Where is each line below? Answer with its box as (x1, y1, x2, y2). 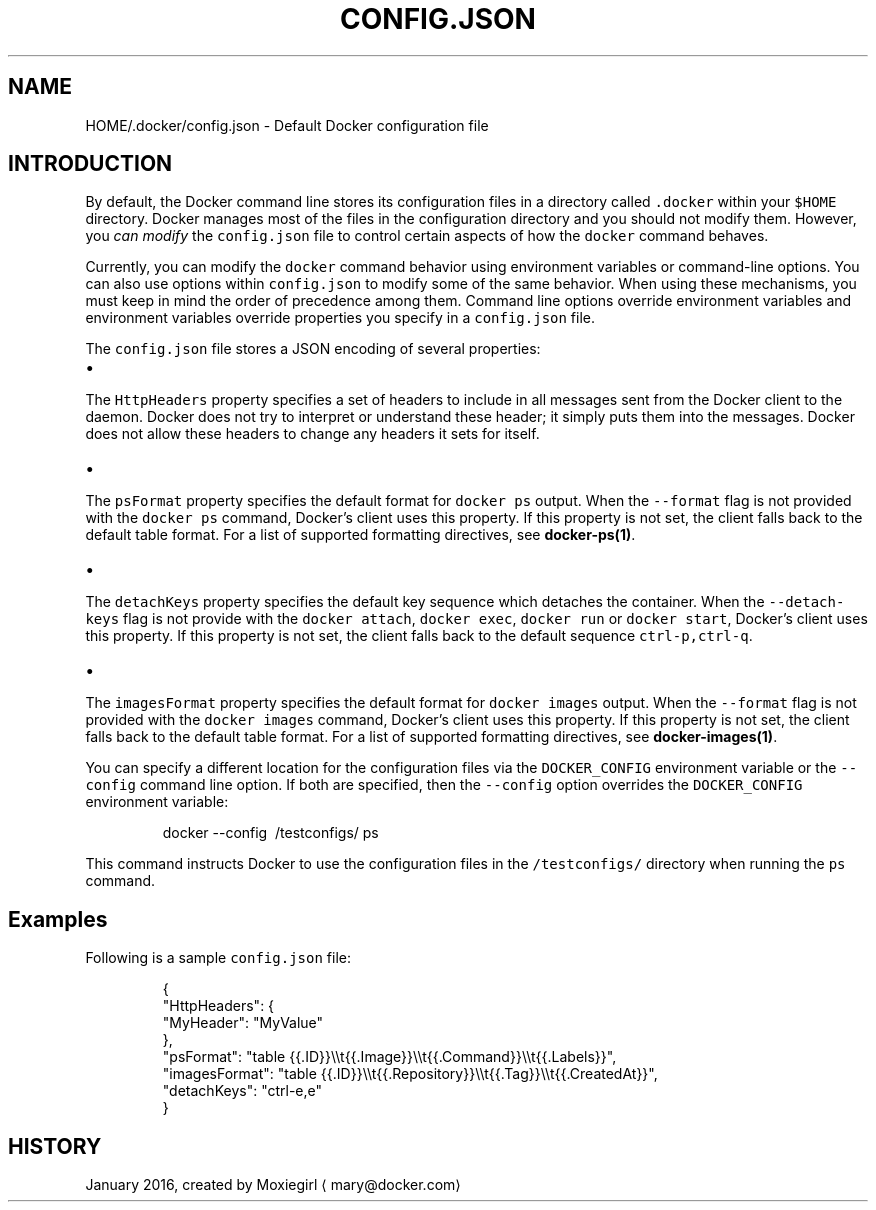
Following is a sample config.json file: (85, 949, 351, 967)
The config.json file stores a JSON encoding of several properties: (85, 340, 541, 358)
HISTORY (8, 1133, 102, 1159)
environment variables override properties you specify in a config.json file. (85, 309, 596, 327)
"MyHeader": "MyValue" (162, 1014, 324, 1032)
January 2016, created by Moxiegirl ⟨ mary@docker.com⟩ (85, 1176, 461, 1194)
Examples (8, 906, 108, 932)
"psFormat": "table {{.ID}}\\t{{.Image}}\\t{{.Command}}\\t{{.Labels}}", (162, 1048, 617, 1066)
